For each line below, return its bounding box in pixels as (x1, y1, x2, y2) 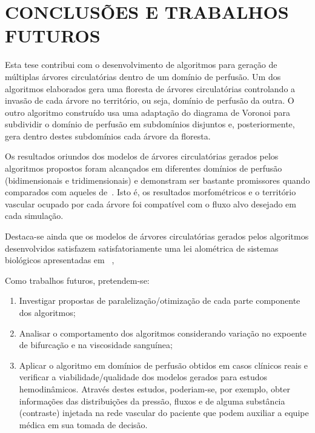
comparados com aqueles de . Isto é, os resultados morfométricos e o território (5, 186, 296, 198)
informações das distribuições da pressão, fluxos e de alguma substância (19, 394, 285, 407)
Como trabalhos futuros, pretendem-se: (5, 274, 150, 286)
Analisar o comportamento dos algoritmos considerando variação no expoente (19, 326, 307, 339)
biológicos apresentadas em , (5, 253, 114, 266)
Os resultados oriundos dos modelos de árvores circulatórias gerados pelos (5, 150, 279, 163)
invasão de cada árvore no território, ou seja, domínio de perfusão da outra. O (5, 94, 294, 107)
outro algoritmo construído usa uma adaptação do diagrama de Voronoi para (5, 106, 290, 118)
